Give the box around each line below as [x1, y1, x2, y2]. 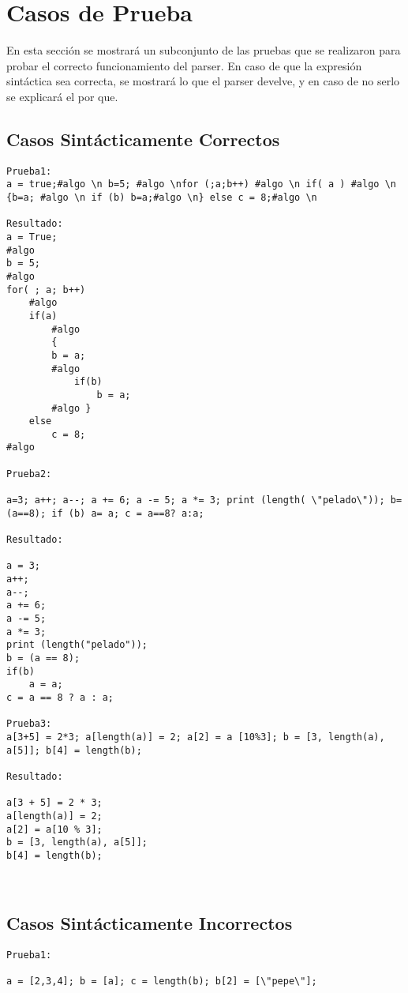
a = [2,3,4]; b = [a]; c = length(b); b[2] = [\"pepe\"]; [6, 976, 317, 987]
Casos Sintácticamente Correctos [6, 126, 280, 151]
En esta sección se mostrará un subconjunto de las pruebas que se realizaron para [6, 42, 401, 58]
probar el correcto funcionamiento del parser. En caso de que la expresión [6, 57, 362, 73]
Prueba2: [6, 468, 52, 480]
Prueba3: [6, 718, 52, 730]
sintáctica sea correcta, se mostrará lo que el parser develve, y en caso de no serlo [6, 73, 400, 89]
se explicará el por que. [6, 88, 118, 104]
